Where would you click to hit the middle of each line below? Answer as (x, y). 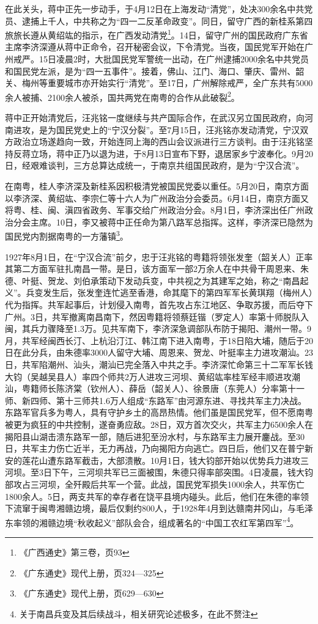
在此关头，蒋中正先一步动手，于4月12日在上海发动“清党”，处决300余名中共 (155, 9)
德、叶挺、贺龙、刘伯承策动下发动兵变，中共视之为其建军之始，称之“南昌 (153, 280)
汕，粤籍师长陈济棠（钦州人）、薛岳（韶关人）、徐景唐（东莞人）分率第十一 (155, 388)
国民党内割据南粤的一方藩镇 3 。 (67, 235)
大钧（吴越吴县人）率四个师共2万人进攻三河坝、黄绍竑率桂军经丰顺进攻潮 (153, 376)
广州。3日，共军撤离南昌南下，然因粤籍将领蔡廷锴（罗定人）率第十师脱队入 (157, 316)
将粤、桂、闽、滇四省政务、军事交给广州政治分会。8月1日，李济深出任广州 (155, 210)
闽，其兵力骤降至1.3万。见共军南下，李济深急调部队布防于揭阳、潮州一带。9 (158, 329)
